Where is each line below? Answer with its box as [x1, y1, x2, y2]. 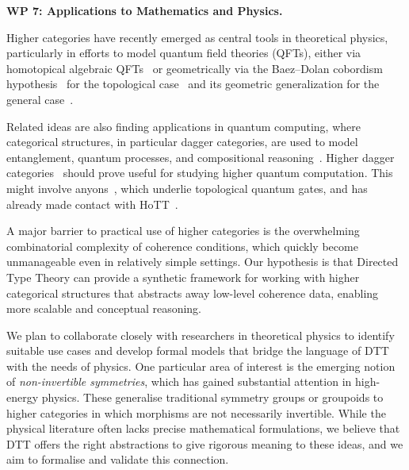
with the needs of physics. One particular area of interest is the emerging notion [6, 357, 396, 374]
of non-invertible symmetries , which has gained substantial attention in [6, 373, 352, 390]
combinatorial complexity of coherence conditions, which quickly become [6, 237, 358, 254]
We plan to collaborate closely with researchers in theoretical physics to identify [6, 326, 395, 343]
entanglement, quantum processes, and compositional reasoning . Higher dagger [6, 148, 395, 165]
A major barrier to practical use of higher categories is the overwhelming [6, 222, 360, 239]
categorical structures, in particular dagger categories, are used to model [6, 133, 358, 150]
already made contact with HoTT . [6, 195, 178, 212]
